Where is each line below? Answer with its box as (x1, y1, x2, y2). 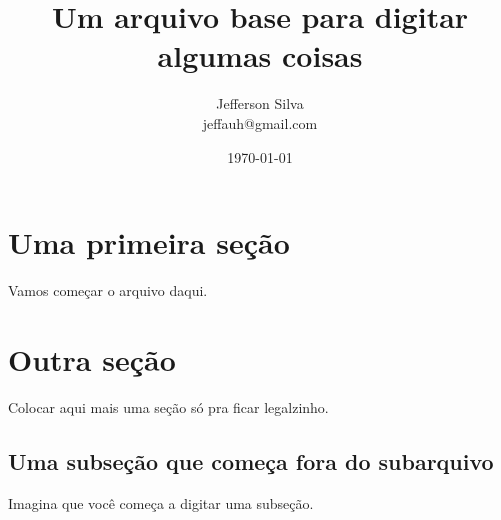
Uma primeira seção (8, 222, 290, 263)
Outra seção (8, 338, 176, 379)
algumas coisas (157, 35, 363, 76)
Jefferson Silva (216, 93, 304, 114)
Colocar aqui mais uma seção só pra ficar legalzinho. (8, 396, 329, 417)
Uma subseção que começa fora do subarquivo (8, 445, 494, 476)
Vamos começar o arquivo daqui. (8, 280, 208, 301)
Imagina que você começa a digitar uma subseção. (8, 492, 314, 513)
